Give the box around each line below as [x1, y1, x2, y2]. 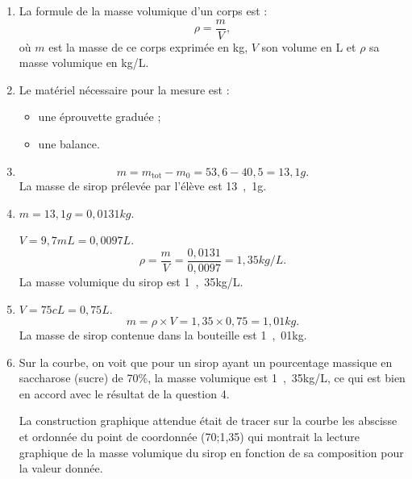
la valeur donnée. [19, 460, 103, 477]
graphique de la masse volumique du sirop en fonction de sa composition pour [19, 444, 404, 460]
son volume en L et [261, 38, 356, 55]
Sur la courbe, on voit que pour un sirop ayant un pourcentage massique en [19, 353, 393, 370]
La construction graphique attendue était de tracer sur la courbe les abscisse [19, 412, 397, 429]
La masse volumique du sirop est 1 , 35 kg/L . [19, 273, 243, 289]
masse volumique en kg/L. [19, 54, 149, 71]
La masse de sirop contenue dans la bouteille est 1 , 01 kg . [19, 327, 307, 344]
